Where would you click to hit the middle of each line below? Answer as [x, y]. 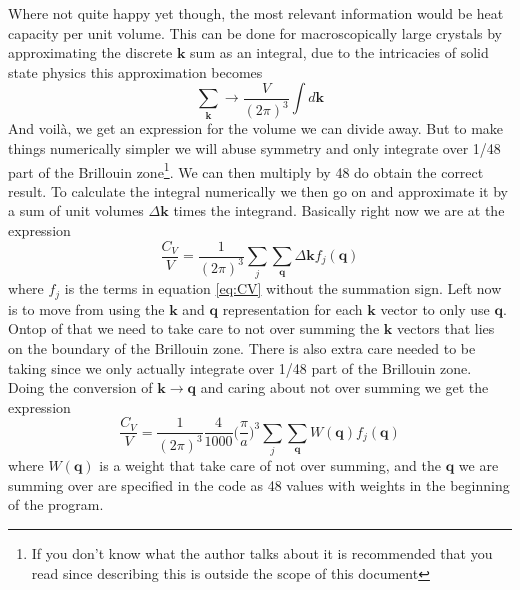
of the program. [56, 504]
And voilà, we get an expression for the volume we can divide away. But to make [256, 128]
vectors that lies [445, 328]
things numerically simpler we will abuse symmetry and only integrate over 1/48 [254, 147]
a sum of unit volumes [76, 210]
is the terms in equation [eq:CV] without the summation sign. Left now [283, 288]
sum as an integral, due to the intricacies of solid [339, 52]
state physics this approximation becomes [135, 71]
